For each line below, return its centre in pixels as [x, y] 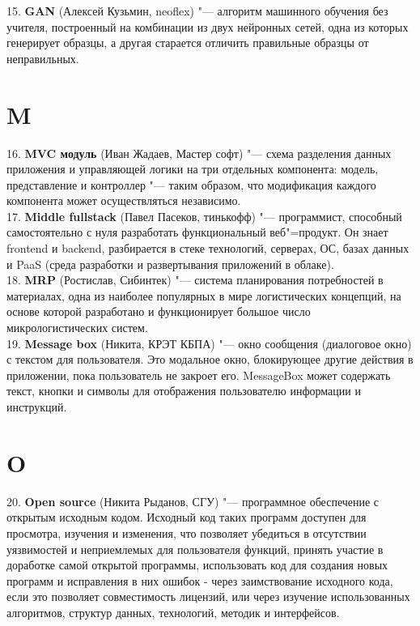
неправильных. [43, 58]
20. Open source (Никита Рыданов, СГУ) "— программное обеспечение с [193, 501]
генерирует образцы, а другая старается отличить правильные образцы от [188, 43]
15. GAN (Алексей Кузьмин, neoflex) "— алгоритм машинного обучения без [197, 11]
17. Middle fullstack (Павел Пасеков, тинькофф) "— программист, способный [204, 216]
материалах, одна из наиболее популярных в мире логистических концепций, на [204, 295]
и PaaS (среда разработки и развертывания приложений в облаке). [170, 264]
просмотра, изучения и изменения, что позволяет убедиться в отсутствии [187, 532]
